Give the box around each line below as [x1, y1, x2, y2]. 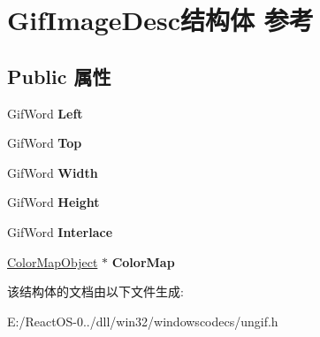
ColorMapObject [7, 252, 98, 271]
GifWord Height [7, 193, 100, 211]
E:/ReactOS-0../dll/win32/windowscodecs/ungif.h [7, 311, 278, 330]
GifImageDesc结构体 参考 [7, 2, 314, 38]
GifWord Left [7, 103, 83, 122]
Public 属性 [7, 62, 111, 89]
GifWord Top [7, 134, 82, 152]
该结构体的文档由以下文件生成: [7, 282, 184, 301]
